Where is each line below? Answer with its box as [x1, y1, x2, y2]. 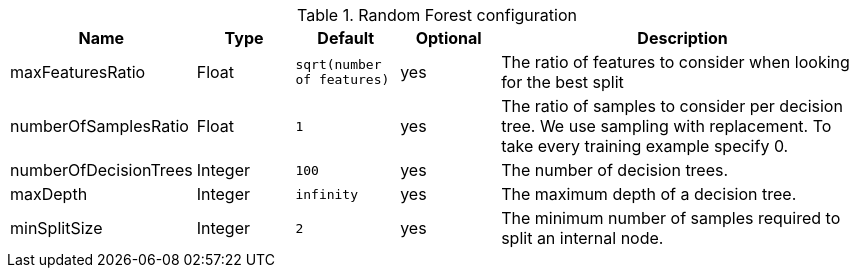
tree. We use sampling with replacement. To [501, 116, 832, 136]
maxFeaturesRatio [10, 62, 146, 82]
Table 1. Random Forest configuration [297, 5, 577, 25]
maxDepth [10, 184, 88, 204]
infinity [295, 186, 359, 202]
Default [317, 28, 375, 48]
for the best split [501, 72, 624, 92]
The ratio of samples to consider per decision [501, 96, 843, 116]
